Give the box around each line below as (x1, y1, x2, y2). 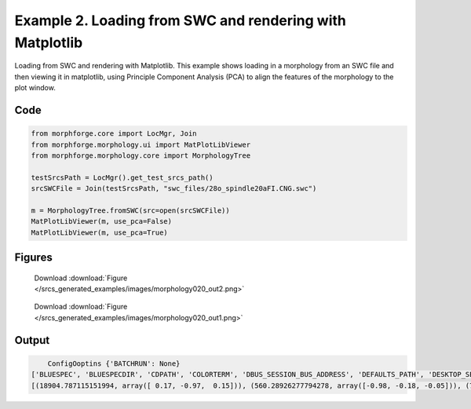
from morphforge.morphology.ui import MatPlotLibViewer (31, 140, 251, 149)
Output (14, 334, 50, 347)
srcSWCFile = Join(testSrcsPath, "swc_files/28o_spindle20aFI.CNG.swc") (31, 184, 317, 193)
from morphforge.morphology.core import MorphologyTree (31, 151, 251, 160)
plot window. (14, 83, 57, 93)
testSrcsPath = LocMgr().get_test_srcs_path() (31, 173, 214, 182)
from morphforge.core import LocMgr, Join (31, 130, 197, 138)
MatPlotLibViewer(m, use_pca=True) (31, 228, 168, 237)
